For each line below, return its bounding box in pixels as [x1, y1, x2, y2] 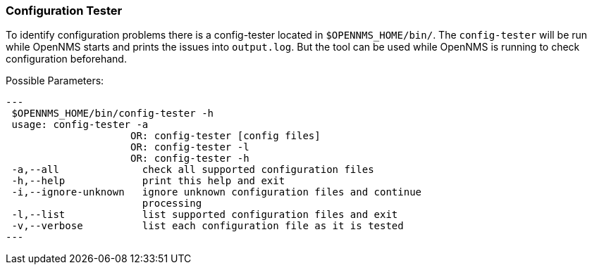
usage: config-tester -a [11, 119, 149, 131]
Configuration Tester [6, 4, 123, 18]
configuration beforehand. [6, 53, 127, 65]
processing [142, 198, 202, 210]
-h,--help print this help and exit [11, 175, 285, 187]
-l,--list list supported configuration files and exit [11, 209, 398, 221]
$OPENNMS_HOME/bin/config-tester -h [11, 108, 214, 120]
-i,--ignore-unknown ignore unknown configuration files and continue [11, 186, 422, 198]
